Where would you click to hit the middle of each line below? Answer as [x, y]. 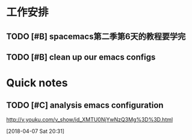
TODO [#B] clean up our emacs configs [81, 57]
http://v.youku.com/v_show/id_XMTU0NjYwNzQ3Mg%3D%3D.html [90, 119]
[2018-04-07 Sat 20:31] [36, 131]
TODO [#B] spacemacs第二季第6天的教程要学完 [96, 36]
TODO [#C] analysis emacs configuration [85, 105]
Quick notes [37, 83]
